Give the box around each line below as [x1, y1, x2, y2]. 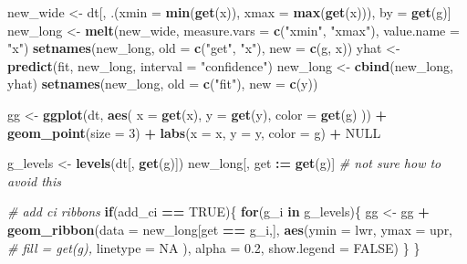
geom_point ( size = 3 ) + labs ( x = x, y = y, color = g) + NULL [7, 122, 381, 142]
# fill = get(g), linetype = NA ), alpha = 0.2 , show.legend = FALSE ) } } [7, 238, 420, 257]
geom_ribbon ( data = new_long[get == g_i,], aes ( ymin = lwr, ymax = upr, [7, 219, 453, 238]
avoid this [7, 171, 62, 190]
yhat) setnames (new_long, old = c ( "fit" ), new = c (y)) [7, 74, 318, 93]
